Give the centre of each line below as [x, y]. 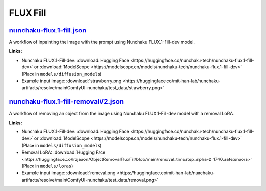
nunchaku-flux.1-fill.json [48, 30]
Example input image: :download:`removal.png [68, 173]
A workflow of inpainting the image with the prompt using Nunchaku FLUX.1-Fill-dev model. [102, 42]
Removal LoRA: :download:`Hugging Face [64, 152]
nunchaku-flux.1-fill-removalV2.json [66, 102]
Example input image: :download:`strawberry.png [71, 81]
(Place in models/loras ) [47, 166]
